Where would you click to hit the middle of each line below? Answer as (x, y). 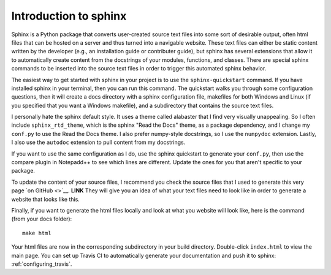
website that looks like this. (45, 199)
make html (37, 233)
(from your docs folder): (42, 219)
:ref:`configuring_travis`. (42, 264)
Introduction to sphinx (69, 16)
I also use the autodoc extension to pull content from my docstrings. (98, 142)
